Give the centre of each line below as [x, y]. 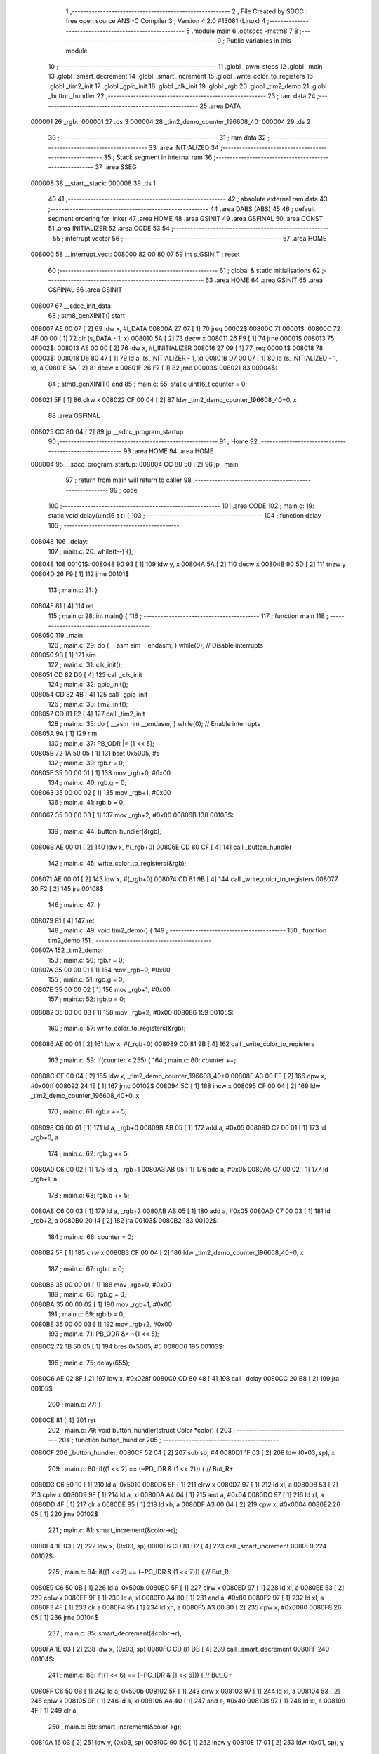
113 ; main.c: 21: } [73, 590]
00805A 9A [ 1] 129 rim [64, 734]
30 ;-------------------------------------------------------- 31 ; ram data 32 [157, 138]
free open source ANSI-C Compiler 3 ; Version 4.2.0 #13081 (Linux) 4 [166, 21]
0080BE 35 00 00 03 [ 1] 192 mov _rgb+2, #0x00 [101, 1324]
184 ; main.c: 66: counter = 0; [91, 1237]
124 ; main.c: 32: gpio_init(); [88, 685]
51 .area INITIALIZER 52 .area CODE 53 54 [109, 229]
